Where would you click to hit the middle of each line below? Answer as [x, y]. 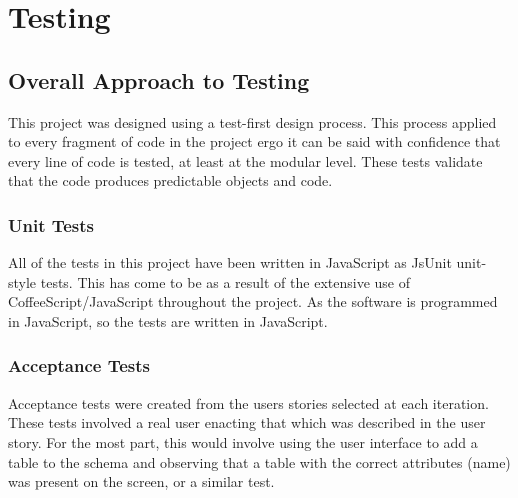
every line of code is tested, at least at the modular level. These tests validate [245, 160]
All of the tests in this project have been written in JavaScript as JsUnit [230, 262]
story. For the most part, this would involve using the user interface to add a [243, 441]
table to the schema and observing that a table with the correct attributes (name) [259, 461]
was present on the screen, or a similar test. [141, 481]
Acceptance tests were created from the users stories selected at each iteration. [248, 402]
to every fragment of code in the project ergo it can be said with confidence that [254, 141]
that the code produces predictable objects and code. [170, 180]
